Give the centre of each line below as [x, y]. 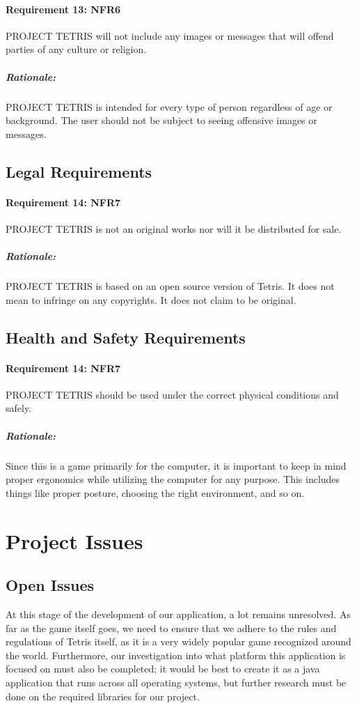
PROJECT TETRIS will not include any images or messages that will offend [170, 35]
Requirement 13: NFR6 [63, 9]
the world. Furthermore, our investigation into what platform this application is [176, 655]
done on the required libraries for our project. [103, 696]
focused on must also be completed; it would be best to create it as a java [163, 669]
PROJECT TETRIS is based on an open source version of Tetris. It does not [170, 286]
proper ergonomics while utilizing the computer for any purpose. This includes [173, 479]
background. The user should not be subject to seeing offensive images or [161, 120]
